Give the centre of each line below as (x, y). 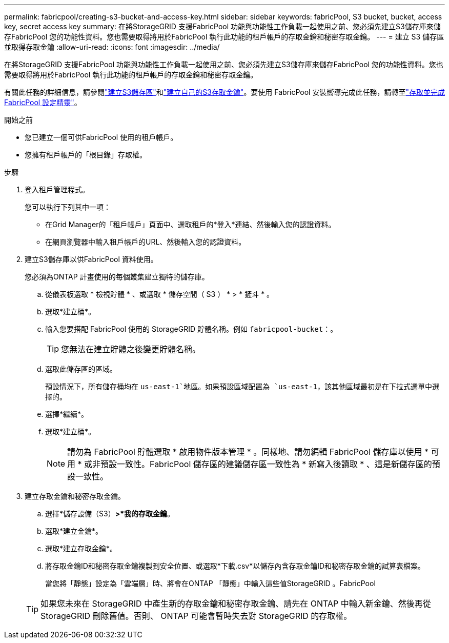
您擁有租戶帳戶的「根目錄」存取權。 (86, 155)
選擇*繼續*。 (67, 414)
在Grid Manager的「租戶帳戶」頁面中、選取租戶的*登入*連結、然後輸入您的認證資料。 (190, 224)
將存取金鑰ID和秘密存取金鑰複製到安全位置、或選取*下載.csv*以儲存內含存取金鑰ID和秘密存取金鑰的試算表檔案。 (235, 566)
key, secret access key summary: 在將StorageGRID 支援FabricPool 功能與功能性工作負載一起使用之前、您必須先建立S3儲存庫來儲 (222, 26)
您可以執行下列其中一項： (68, 207)
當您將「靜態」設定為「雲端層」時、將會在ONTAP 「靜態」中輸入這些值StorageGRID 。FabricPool (210, 583)
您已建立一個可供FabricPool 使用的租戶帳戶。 (101, 137)
